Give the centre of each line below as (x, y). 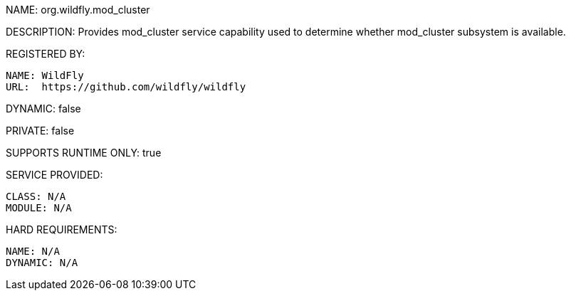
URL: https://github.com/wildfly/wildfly (126, 87)
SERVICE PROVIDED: (54, 175)
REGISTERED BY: (46, 54)
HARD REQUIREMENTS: (62, 229)
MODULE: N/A (39, 208)
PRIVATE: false (40, 131)
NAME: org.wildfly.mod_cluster (78, 10)
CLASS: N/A (36, 196)
